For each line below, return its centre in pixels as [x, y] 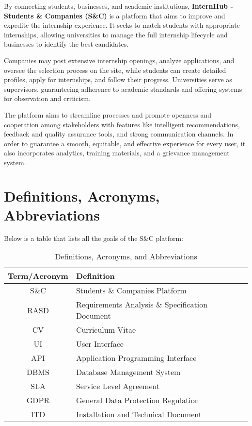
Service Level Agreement [118, 386]
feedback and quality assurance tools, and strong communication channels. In [119, 134]
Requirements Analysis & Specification [142, 305]
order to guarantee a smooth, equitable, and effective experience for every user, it [125, 143]
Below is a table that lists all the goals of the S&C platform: [94, 238]
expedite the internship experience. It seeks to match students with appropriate [122, 25]
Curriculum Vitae [106, 330]
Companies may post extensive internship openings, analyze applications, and [119, 60]
